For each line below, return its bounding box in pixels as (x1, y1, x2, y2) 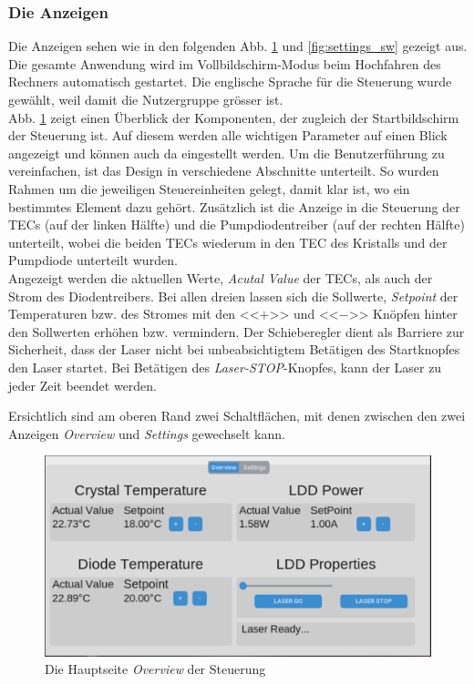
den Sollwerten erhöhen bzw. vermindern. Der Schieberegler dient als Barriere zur (8, 322, 465, 341)
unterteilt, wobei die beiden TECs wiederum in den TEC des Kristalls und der (8, 232, 448, 251)
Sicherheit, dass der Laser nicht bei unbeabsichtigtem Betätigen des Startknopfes (8, 340, 460, 359)
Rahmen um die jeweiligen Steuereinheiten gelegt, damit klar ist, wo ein (8, 179, 410, 198)
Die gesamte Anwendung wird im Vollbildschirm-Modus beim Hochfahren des (8, 54, 441, 73)
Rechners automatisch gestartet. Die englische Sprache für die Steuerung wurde (8, 72, 452, 91)
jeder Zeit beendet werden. (8, 375, 158, 394)
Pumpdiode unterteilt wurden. (8, 250, 178, 270)
